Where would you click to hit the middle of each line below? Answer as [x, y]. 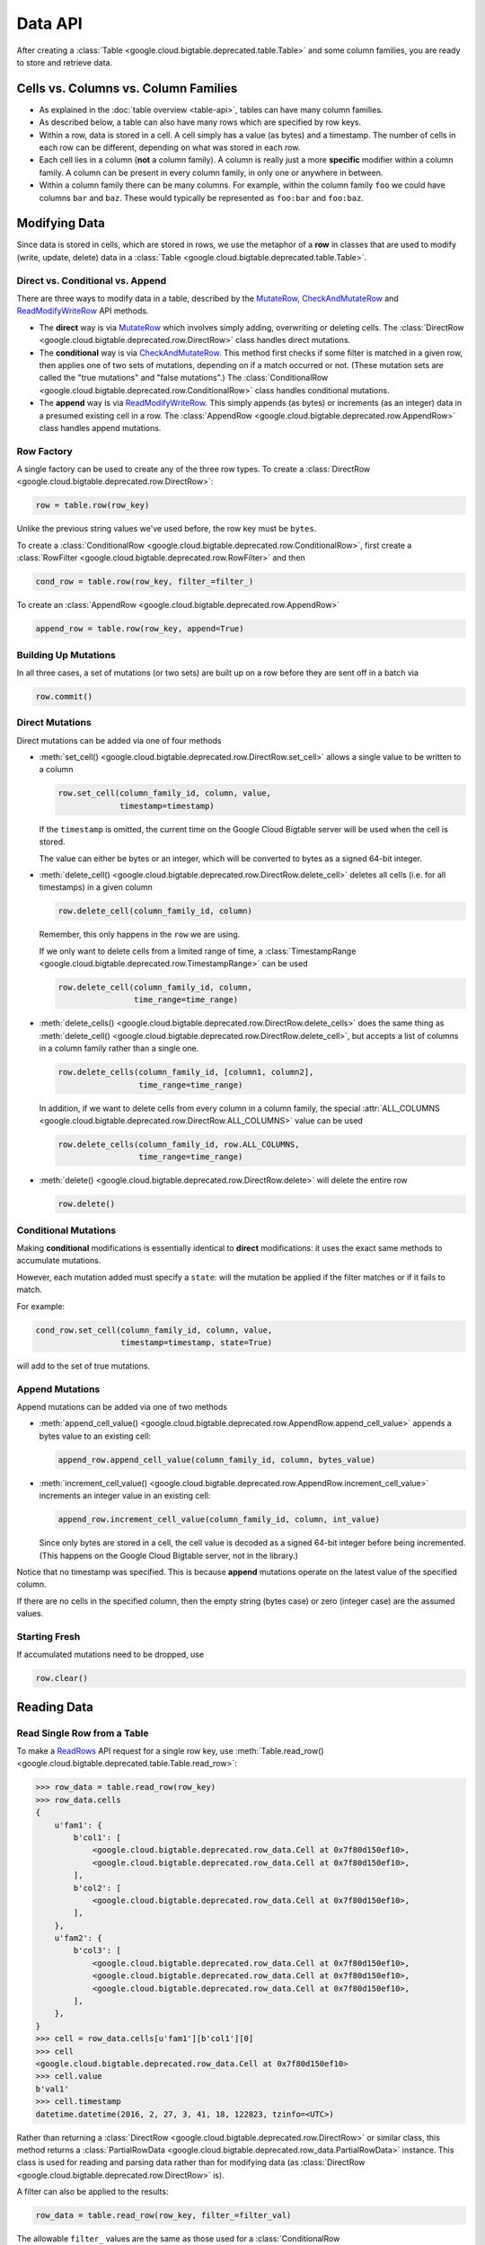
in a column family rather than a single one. [119, 1048]
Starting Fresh [48, 1636]
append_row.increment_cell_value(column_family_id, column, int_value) [219, 1519]
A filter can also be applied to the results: [93, 2192]
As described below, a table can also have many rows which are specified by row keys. [200, 122]
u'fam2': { [78, 1938]
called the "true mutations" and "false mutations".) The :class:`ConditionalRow [184, 378]
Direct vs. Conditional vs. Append [91, 280]
